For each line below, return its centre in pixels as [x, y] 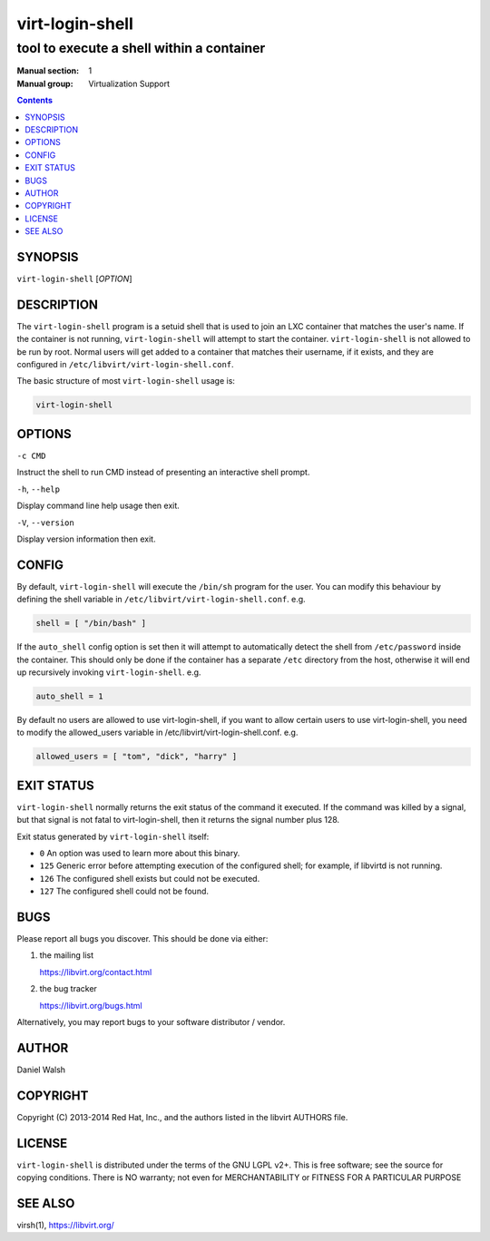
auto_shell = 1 [69, 696]
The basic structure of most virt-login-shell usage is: [126, 381]
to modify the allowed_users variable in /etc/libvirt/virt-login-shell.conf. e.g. [157, 733]
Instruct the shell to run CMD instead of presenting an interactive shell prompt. [163, 473]
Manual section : [48, 71]
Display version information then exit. [86, 539]
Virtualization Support [129, 83]
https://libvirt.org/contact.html [96, 972]
